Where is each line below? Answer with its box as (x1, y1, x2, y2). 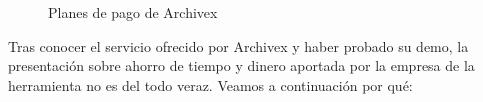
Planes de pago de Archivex (48, 2, 218, 22)
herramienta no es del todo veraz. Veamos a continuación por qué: (8, 74, 413, 95)
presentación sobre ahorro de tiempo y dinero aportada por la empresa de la (8, 55, 475, 76)
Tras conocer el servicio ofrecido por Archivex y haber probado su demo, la (8, 35, 469, 56)
